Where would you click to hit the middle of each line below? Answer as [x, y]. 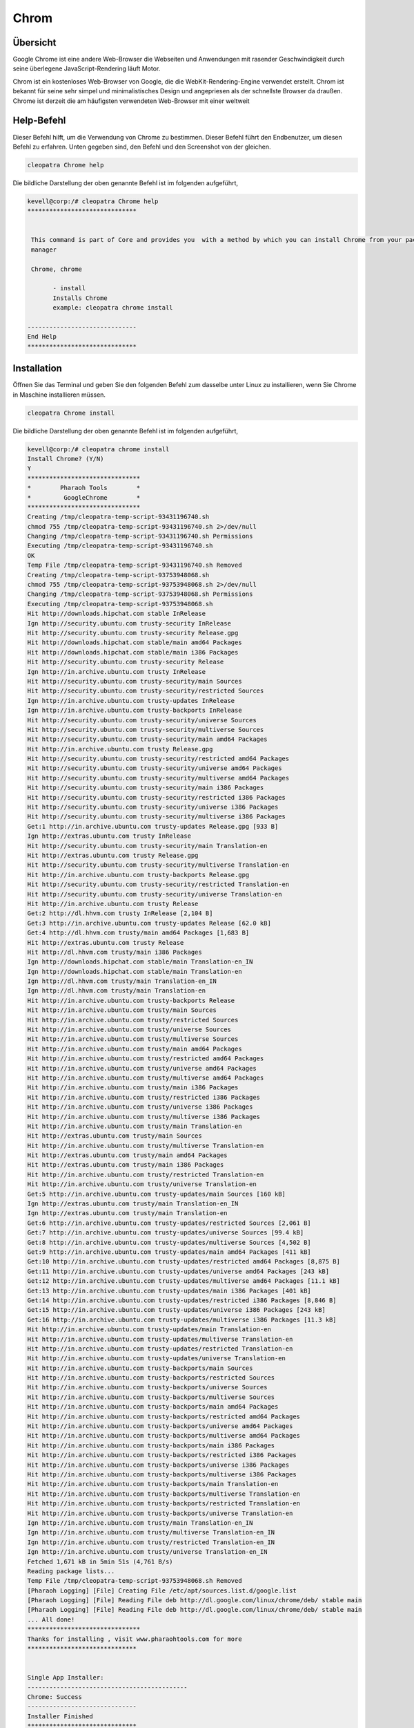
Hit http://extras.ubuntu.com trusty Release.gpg [113, 855]
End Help [42, 337]
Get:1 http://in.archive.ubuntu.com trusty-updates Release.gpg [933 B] [153, 826]
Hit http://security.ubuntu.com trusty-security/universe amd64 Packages [155, 768]
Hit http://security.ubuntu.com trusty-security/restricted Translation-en [158, 884]
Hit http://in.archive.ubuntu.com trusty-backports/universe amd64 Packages [160, 1426]
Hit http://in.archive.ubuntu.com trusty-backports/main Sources [140, 1368]
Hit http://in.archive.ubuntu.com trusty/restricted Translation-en [146, 1174]
